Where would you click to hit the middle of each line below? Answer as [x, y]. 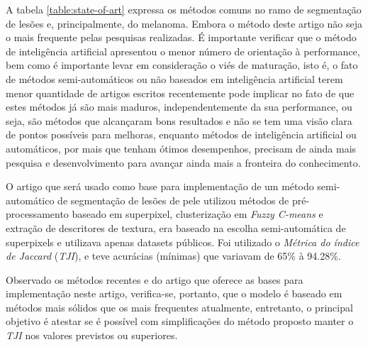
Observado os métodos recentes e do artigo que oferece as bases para [155, 279]
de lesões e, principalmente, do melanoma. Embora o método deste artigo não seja [184, 23]
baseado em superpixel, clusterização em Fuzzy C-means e [197, 214]
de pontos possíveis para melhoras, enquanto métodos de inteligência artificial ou [181, 134]
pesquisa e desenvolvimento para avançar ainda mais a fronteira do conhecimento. [183, 162]
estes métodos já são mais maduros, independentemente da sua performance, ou [179, 107]
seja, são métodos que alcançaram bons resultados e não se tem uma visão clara [179, 120]
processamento [37, 214]
